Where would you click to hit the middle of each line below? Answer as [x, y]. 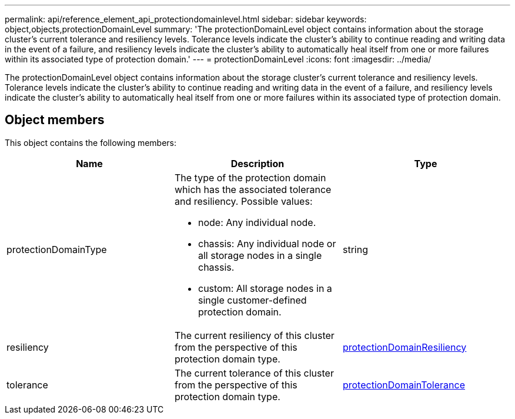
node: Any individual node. [257, 222]
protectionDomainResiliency [404, 347]
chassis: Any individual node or [267, 243]
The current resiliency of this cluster [254, 335]
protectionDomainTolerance [404, 385]
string [355, 249]
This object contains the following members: [91, 142]
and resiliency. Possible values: [243, 201]
